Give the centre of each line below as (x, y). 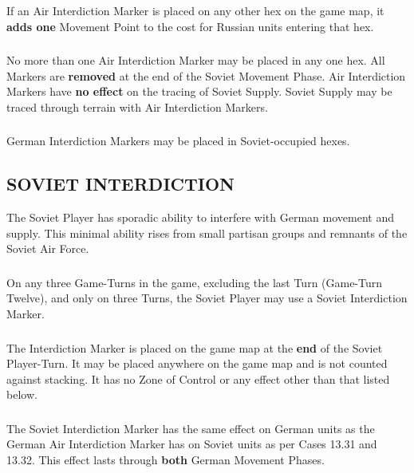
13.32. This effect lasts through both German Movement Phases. (166, 460)
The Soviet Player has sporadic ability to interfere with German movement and (200, 217)
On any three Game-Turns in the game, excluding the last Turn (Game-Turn (195, 282)
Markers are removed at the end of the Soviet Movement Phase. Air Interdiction (206, 75)
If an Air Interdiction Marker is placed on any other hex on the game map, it (195, 10)
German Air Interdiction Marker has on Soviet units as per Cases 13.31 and (192, 444)
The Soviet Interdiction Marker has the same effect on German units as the (191, 428)
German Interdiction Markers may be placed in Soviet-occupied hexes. (178, 141)
